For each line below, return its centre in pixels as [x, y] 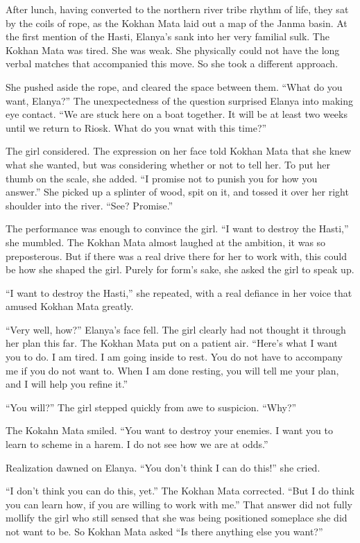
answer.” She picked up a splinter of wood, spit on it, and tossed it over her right [177, 192]
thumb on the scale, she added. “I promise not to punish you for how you [162, 178]
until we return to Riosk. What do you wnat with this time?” [136, 127]
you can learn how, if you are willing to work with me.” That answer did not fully [179, 504]
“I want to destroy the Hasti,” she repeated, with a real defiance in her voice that [179, 292]
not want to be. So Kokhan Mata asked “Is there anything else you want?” [164, 531]
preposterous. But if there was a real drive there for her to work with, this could [177, 256]
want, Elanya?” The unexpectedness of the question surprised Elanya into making [179, 100]
